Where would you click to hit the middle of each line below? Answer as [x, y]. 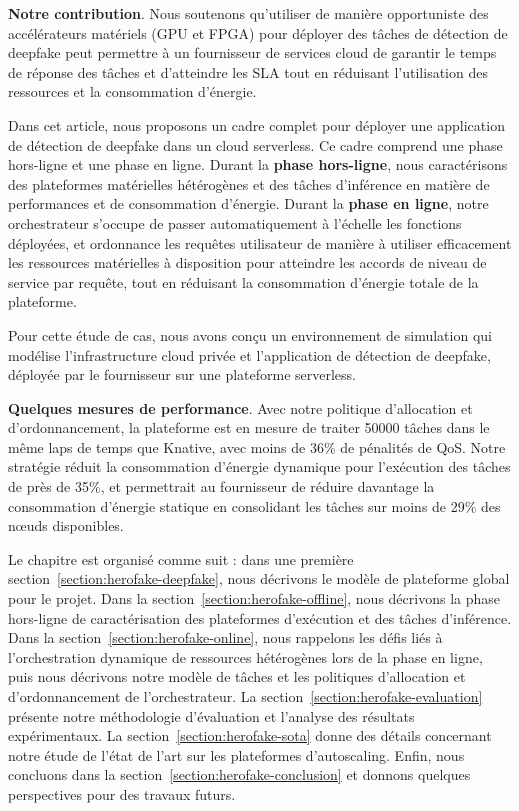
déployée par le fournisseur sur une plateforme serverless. [182, 374]
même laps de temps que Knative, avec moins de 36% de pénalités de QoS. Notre [257, 446]
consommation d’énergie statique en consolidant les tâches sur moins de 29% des [254, 505]
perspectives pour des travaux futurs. [122, 793]
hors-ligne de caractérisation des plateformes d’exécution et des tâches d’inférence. [260, 617]
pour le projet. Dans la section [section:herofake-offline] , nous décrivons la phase [254, 598]
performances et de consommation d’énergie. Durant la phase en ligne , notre [248, 203]
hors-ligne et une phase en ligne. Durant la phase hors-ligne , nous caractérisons [258, 164]
